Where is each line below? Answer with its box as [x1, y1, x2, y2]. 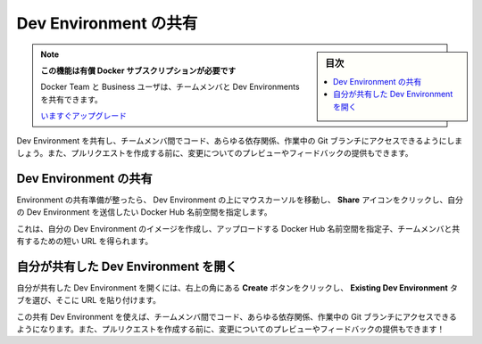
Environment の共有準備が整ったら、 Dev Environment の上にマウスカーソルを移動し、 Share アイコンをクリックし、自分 [16, 194, 463, 205]
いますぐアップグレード [40, 111, 127, 121]
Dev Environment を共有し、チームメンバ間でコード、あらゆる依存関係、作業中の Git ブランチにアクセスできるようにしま [16, 135, 463, 146]
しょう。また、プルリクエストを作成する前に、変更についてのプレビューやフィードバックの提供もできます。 [16, 147, 414, 158]
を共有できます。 [40, 94, 103, 104]
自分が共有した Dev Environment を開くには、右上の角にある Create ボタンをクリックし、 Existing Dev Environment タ [16, 282, 459, 293]
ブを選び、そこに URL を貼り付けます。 [16, 295, 161, 306]
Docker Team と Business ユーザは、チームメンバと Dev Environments [40, 81, 300, 93]
